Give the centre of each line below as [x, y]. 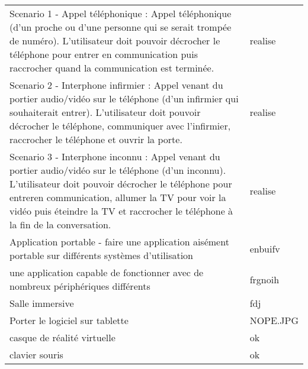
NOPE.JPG [274, 320]
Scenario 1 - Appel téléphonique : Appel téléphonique [121, 13]
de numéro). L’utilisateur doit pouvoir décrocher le [115, 41]
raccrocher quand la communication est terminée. [112, 68]
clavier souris [36, 355]
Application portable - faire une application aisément [119, 242]
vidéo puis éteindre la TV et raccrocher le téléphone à [121, 211]
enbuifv [265, 248]
